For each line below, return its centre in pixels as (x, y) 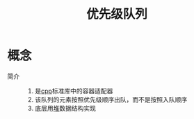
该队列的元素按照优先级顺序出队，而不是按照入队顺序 (111, 99)
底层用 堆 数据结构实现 (65, 108)
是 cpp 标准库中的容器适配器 (74, 91)
